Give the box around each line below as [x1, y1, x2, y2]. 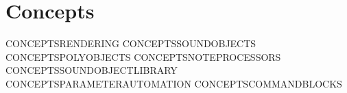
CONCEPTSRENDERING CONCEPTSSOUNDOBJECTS [5, 36, 256, 51]
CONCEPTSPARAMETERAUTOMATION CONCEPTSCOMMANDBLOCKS [5, 76, 342, 90]
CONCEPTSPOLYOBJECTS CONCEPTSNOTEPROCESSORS [5, 49, 281, 64]
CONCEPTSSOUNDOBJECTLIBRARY [5, 63, 178, 77]
